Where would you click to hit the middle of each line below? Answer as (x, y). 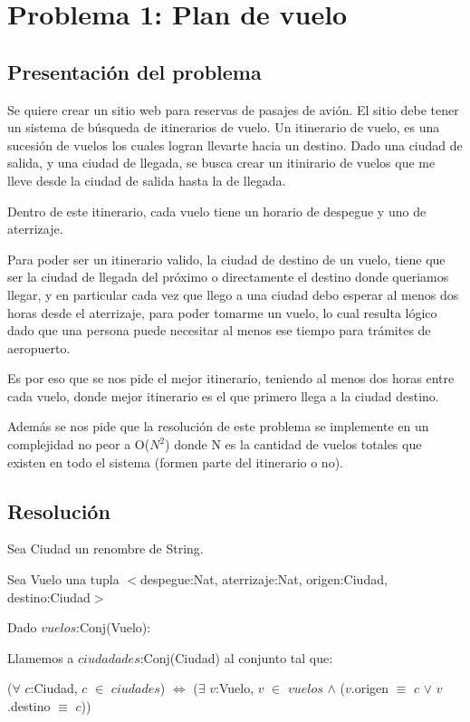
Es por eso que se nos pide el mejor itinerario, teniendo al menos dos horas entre (231, 378)
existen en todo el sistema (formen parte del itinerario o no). (175, 462)
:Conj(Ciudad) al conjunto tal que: (236, 657)
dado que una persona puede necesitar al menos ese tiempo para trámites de (219, 330)
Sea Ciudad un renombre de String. (106, 549)
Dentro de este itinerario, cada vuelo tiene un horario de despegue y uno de (217, 211)
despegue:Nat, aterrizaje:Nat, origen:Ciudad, (264, 579)
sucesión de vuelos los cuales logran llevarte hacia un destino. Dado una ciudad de (235, 144)
